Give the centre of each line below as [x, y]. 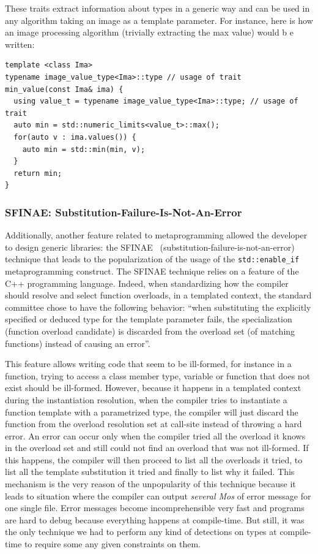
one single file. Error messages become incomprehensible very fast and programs [155, 508]
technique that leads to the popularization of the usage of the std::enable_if [152, 259]
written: [20, 44]
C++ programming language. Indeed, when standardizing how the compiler [147, 283]
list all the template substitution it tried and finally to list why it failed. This [150, 472]
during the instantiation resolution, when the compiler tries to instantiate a [146, 399]
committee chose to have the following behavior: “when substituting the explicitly [158, 307]
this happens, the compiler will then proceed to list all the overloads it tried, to [154, 459]
